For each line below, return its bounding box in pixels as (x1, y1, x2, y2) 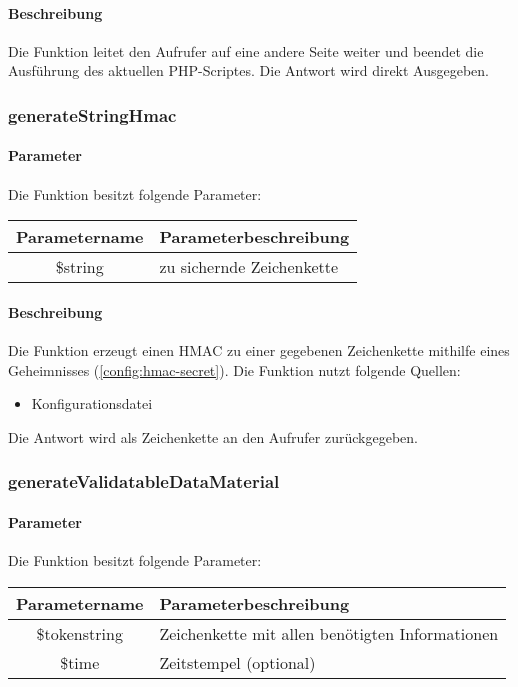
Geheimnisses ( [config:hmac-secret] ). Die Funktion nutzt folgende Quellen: (8, 359, 461, 380)
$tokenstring (36, 621, 123, 645)
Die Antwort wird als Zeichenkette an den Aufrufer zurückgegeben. (8, 426, 418, 447)
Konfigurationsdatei (31, 393, 153, 414)
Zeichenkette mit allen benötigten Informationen (159, 621, 499, 645)
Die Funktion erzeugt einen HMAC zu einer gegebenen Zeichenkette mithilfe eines (8, 340, 510, 361)
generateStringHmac (8, 102, 177, 127)
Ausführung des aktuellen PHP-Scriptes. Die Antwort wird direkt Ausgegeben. (8, 60, 490, 81)
